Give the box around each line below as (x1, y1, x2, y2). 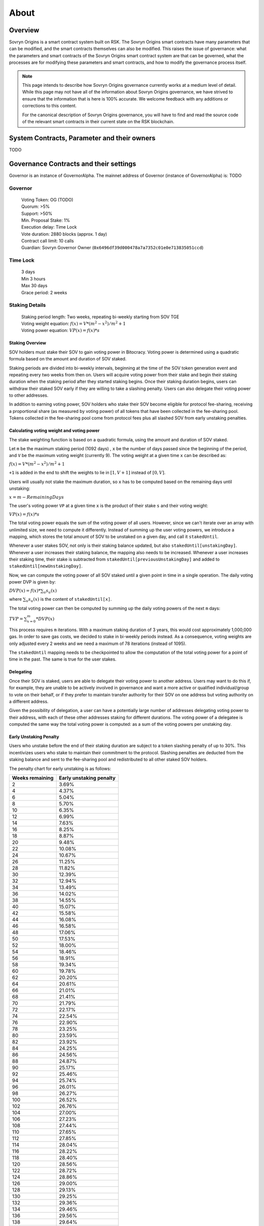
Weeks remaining (12, 775, 54, 782)
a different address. (9, 698, 49, 704)
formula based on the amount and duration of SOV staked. (9, 356, 127, 362)
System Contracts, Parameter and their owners (9, 134, 156, 142)
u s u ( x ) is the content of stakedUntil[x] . (26, 596, 112, 603)
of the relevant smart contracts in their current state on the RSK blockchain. (22, 118, 175, 125)
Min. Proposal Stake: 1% (21, 217, 70, 223)
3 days (21, 269, 35, 275)
